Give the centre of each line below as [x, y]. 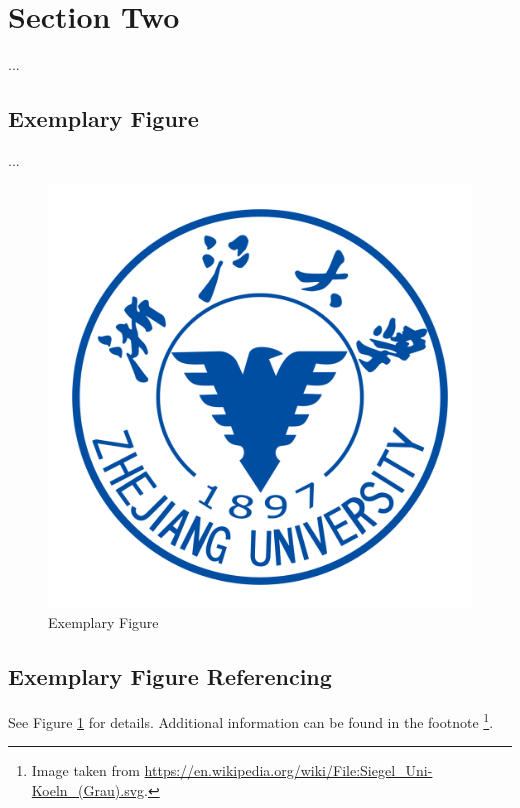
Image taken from [85, 770]
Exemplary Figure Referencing [170, 676]
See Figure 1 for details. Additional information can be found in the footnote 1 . [251, 720]
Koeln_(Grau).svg [88, 789]
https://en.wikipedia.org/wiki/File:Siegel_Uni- [288, 770]
